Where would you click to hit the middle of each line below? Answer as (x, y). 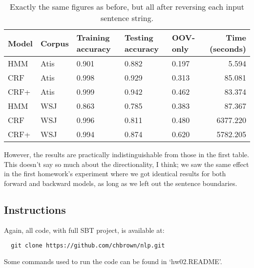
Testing (139, 37)
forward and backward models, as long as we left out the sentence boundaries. (121, 183)
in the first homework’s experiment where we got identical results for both (115, 174)
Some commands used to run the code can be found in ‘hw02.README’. (113, 261)
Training (93, 37)
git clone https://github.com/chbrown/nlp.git (88, 246)
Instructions (35, 209)
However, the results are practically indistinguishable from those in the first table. (127, 154)
